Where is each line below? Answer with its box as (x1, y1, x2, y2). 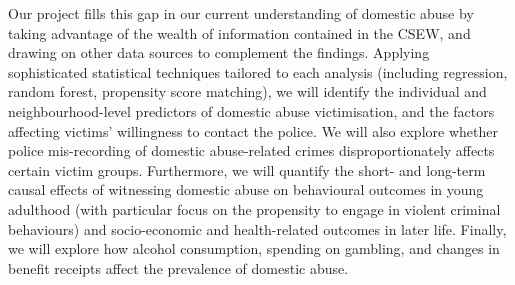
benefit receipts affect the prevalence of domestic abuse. (8, 257, 349, 278)
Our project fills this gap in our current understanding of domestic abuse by (8, 3, 474, 23)
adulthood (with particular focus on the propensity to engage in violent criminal (8, 198, 501, 219)
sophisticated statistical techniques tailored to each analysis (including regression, (8, 61, 508, 82)
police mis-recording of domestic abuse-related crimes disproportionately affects (8, 140, 495, 161)
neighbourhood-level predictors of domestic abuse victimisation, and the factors (8, 100, 495, 121)
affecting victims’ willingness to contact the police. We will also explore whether (8, 120, 498, 141)
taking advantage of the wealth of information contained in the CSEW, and (8, 22, 471, 43)
